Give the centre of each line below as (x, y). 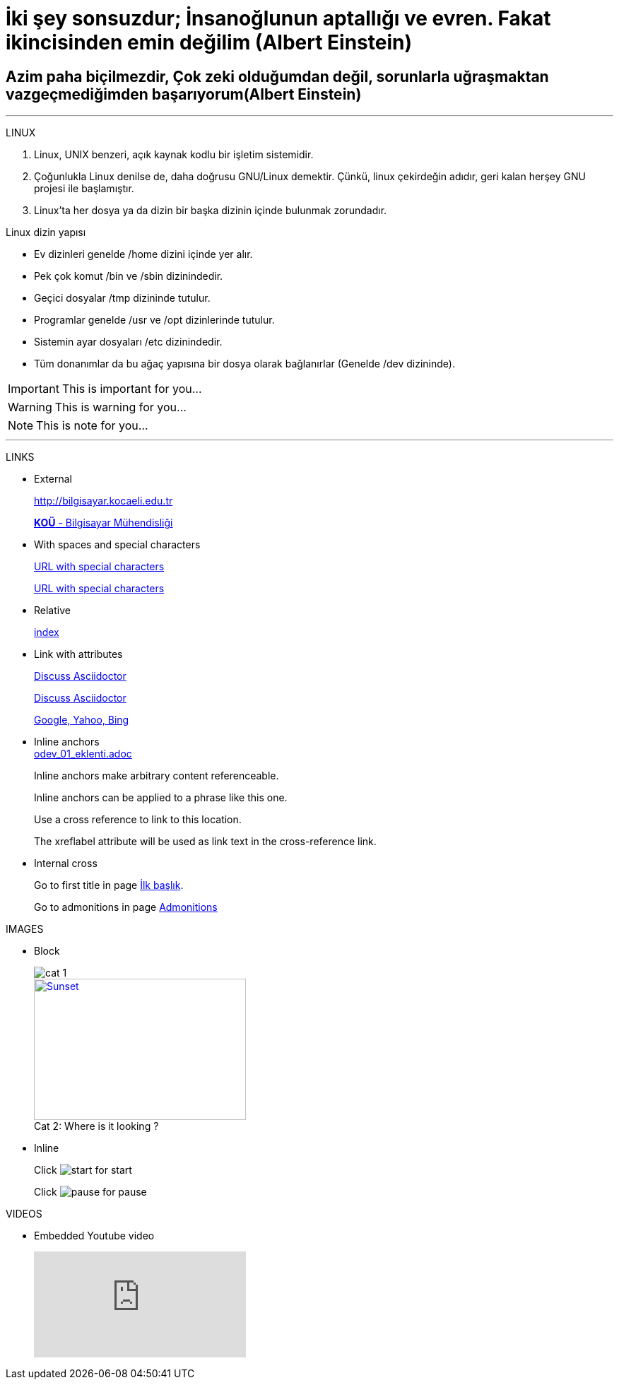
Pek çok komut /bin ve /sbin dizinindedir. (129, 276)
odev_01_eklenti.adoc (83, 754)
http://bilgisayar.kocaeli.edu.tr (104, 501)
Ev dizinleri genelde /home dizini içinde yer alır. (143, 254)
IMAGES (25, 929)
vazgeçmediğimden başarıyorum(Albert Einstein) (184, 94)
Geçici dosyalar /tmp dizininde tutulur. (122, 298)
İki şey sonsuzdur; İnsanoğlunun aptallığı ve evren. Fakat (278, 18)
